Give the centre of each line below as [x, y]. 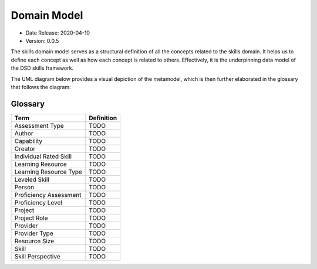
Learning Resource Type [48, 172]
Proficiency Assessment [48, 195]
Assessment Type [39, 125]
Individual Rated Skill [43, 156]
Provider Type [34, 233]
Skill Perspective [38, 256]
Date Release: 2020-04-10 [58, 33]
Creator [25, 148]
